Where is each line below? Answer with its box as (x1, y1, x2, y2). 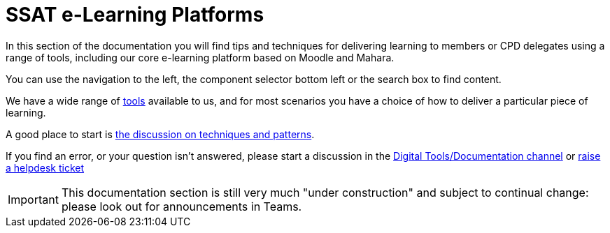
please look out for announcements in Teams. (61, 199, 302, 213)
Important (8, 192, 59, 206)
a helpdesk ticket (6, 161, 85, 174)
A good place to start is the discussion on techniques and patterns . (6, 128, 315, 140)
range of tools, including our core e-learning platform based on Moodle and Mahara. (6, 51, 395, 63)
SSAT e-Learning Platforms (6, 3, 264, 27)
